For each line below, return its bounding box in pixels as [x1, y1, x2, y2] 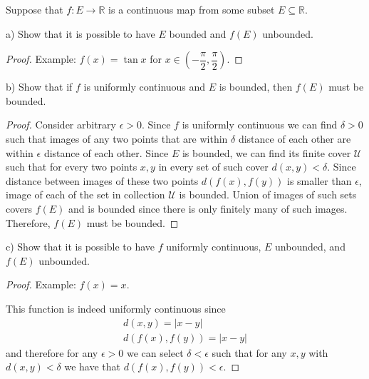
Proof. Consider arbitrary [6, 117, 116, 132]
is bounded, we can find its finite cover [182, 145, 351, 160]
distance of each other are [238, 131, 351, 146]
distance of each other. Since [43, 145, 169, 160]
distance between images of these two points [6, 173, 199, 188]
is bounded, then [219, 79, 293, 94]
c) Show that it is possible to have [6, 239, 155, 254]
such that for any [212, 345, 287, 360]
